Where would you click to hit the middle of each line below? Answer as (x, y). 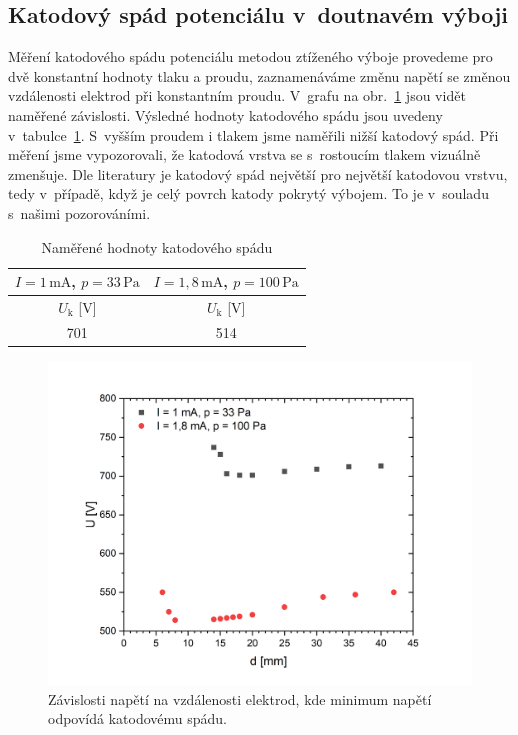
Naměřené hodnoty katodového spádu (157, 246)
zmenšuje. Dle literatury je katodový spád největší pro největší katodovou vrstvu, (258, 173)
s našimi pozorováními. (79, 212)
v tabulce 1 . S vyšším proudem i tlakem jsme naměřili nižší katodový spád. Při (253, 134)
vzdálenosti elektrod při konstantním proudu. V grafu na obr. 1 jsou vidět (237, 95)
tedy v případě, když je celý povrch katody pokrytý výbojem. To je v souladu (248, 193)
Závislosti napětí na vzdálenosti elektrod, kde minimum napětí (240, 698)
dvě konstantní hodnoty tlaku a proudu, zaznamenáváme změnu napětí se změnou (259, 75)
